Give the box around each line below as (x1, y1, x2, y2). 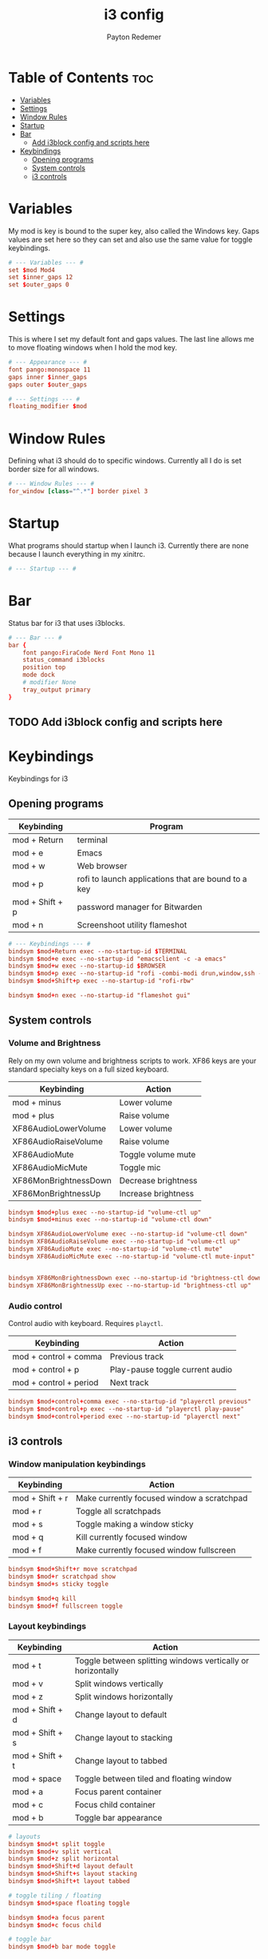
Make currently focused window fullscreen (75, 1544, 236, 1556)
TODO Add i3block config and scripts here (8, 715, 223, 729)
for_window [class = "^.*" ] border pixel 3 (8, 487, 148, 495)
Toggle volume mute (119, 1148, 196, 1160)
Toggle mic (119, 1162, 161, 1173)
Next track (109, 1376, 149, 1388)
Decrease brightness (119, 1175, 198, 1186)
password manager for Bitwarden (77, 901, 203, 912)
